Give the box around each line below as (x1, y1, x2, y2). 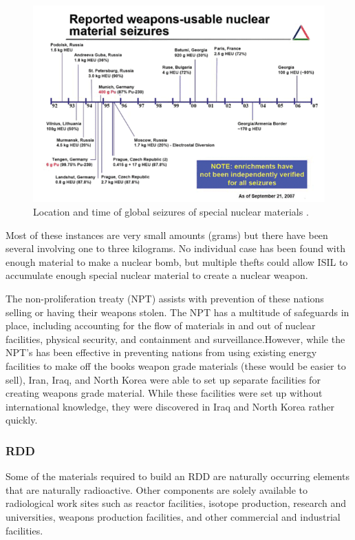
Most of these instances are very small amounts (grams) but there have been (6, 227, 328, 242)
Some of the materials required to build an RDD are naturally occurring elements (6, 469, 349, 484)
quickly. (6, 413, 38, 427)
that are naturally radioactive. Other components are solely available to (6, 482, 308, 497)
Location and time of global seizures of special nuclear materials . (33, 205, 309, 219)
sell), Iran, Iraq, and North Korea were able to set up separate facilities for (6, 372, 321, 386)
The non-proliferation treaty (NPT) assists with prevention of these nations (6, 291, 324, 306)
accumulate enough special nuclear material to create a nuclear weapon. (6, 268, 308, 282)
